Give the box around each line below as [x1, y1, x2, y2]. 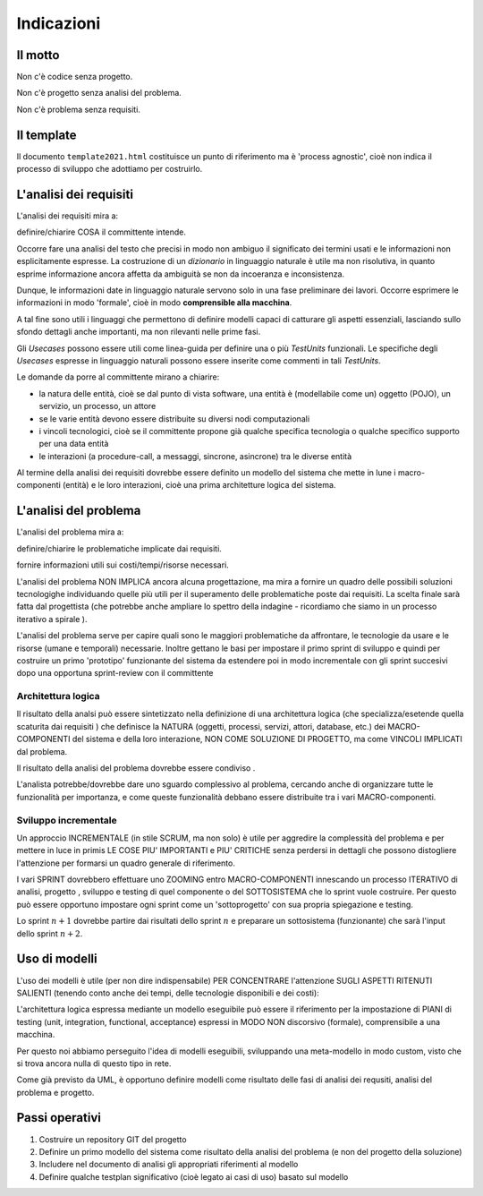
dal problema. [16, 746, 68, 756]
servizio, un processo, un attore [38, 401, 157, 412]
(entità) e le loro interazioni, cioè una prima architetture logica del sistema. [63, 480, 336, 491]
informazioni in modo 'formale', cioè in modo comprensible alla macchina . [16, 297, 292, 308]
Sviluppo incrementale [16, 814, 117, 826]
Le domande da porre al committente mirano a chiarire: [16, 372, 220, 382]
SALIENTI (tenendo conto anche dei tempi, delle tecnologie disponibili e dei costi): [16, 987, 319, 998]
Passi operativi [16, 1110, 102, 1125]
